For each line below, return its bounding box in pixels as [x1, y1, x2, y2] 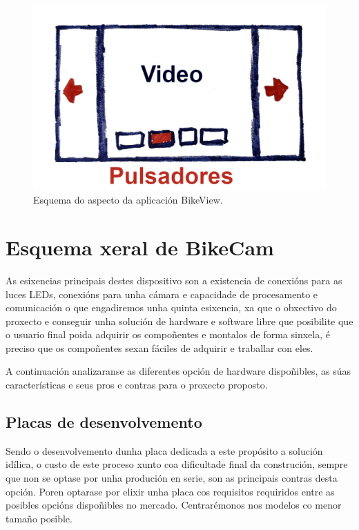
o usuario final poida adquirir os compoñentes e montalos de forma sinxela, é [6, 327, 330, 342]
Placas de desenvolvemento [6, 411, 202, 433]
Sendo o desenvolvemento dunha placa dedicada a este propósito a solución [6, 443, 323, 458]
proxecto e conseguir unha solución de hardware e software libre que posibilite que [6, 313, 353, 328]
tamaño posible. [6, 511, 72, 525]
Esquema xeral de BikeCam [6, 233, 274, 261]
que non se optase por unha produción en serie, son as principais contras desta [6, 471, 338, 485]
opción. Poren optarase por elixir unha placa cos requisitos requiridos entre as [6, 484, 335, 498]
